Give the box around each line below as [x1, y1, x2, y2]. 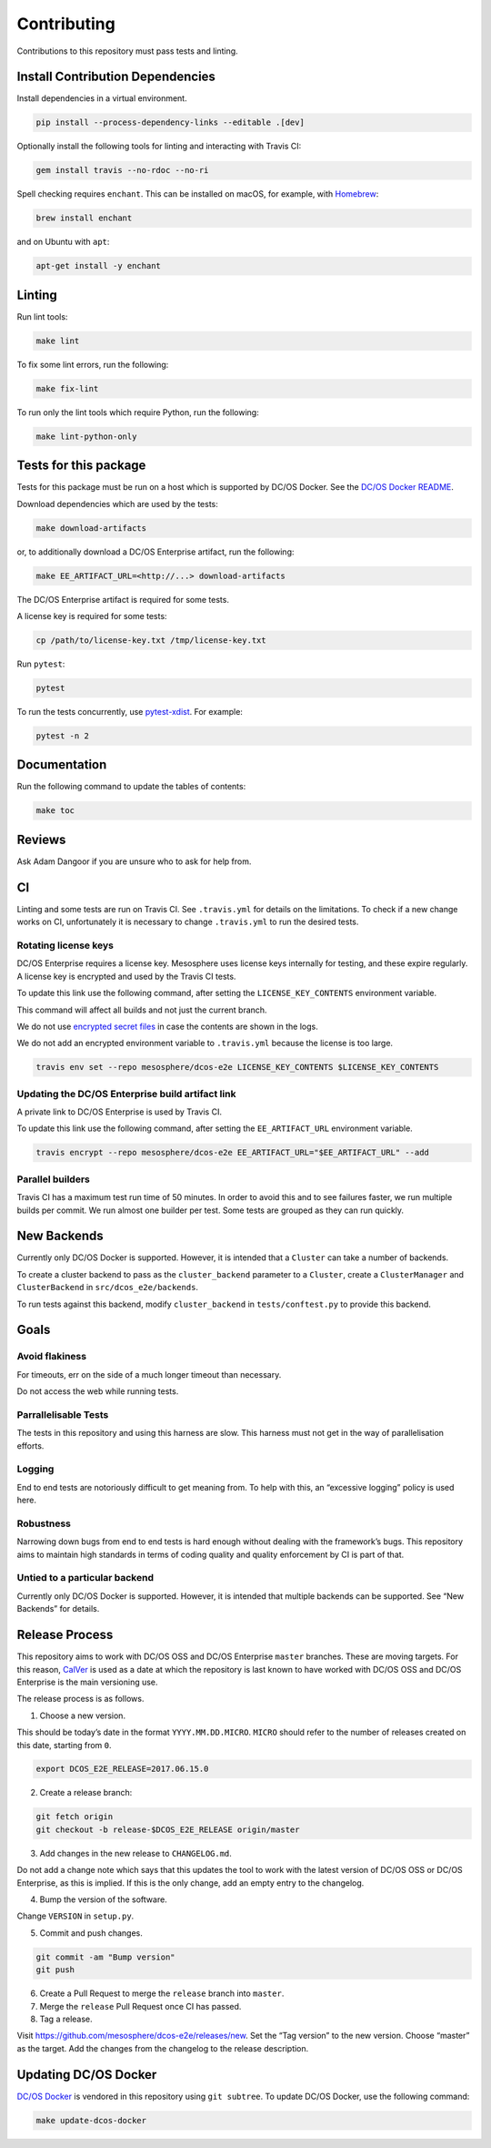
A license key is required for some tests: [16, 610, 167, 621]
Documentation [16, 757, 107, 773]
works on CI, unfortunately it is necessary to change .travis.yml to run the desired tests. [16, 916, 359, 928]
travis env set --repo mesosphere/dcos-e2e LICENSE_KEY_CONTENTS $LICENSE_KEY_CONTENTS [35, 1062, 439, 1073]
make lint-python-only [35, 431, 137, 442]
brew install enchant [35, 213, 133, 223]
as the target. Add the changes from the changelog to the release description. [16, 2042, 309, 2053]
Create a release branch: [39, 1787, 133, 1798]
